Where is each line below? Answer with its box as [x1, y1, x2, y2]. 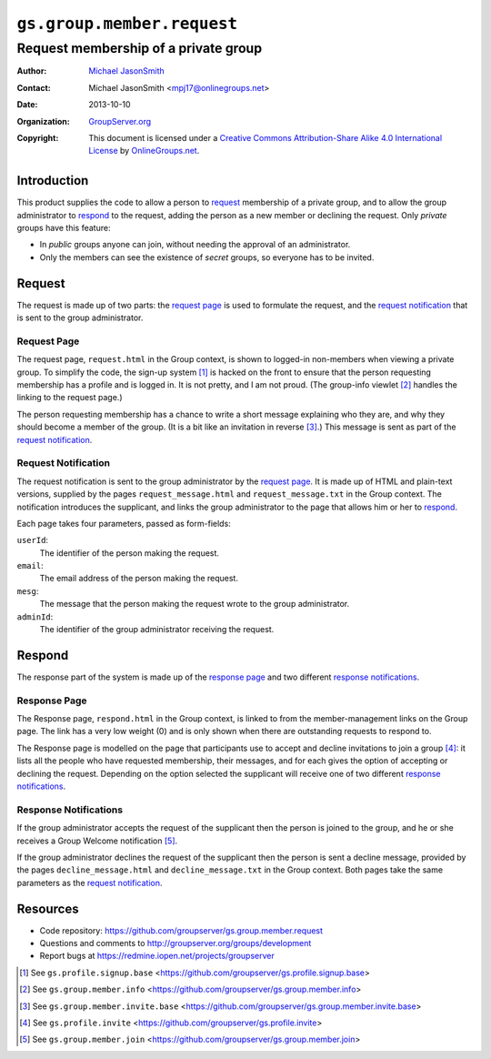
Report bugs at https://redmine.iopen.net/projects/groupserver [39, 951, 275, 962]
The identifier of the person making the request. [39, 547, 220, 559]
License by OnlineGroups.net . [88, 146, 200, 156]
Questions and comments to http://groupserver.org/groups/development [39, 938, 312, 949]
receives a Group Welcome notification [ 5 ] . [16, 835, 178, 846]
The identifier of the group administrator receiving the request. [39, 624, 275, 635]
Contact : [16, 82, 52, 93]
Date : [16, 99, 38, 110]
